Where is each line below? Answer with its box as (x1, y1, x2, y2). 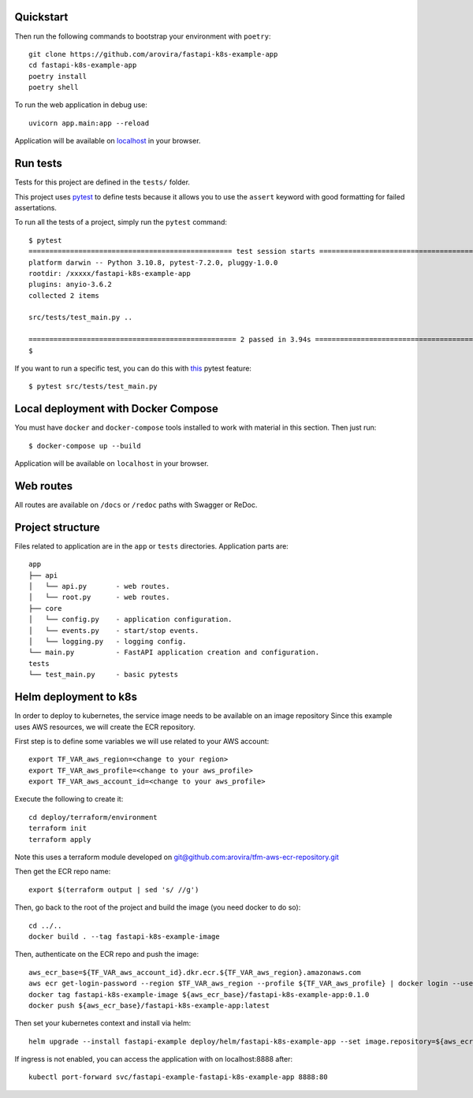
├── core (28, 604, 62, 612)
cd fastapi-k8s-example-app (28, 61, 137, 70)
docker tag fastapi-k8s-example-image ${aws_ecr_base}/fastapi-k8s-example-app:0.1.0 (28, 990, 370, 999)
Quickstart (14, 10, 69, 24)
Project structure (14, 520, 100, 534)
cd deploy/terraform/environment (28, 813, 158, 821)
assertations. (14, 203, 57, 212)
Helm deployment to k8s (14, 690, 138, 704)
